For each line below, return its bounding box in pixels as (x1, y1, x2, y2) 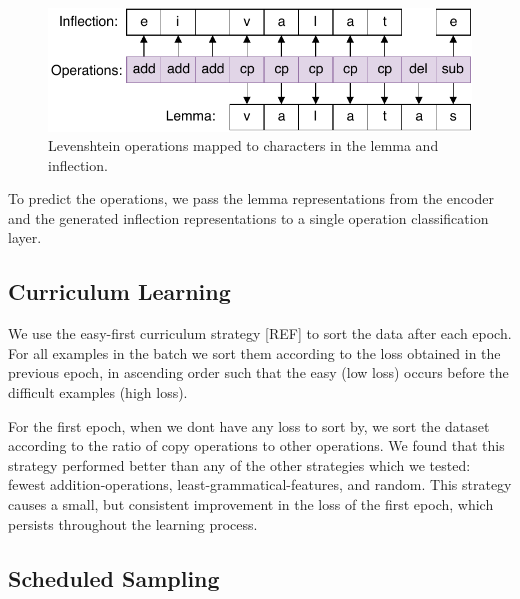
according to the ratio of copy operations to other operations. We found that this (8, 435, 505, 456)
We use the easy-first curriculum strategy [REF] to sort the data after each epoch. (8, 323, 512, 344)
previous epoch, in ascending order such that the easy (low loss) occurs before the (8, 362, 509, 383)
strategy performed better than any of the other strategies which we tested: (8, 454, 471, 475)
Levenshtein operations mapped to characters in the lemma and (48, 135, 439, 156)
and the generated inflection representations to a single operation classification (8, 207, 489, 228)
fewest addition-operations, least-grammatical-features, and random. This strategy (8, 474, 512, 495)
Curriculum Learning (8, 276, 231, 307)
